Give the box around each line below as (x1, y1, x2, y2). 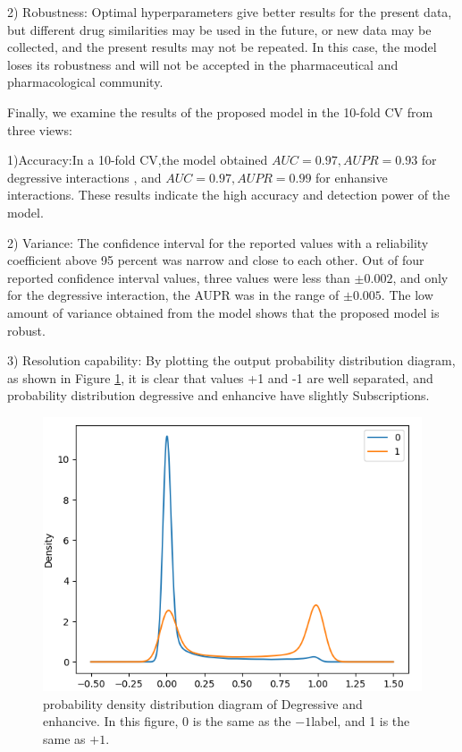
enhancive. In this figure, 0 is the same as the (43, 712, 291, 731)
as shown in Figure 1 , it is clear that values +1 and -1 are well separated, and (7, 368, 433, 387)
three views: (7, 120, 72, 139)
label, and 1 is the (311, 712, 410, 731)
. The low (381, 286, 433, 304)
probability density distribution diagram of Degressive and (43, 694, 363, 713)
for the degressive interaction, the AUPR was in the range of (7, 286, 340, 304)
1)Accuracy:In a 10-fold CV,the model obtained (7, 150, 268, 169)
